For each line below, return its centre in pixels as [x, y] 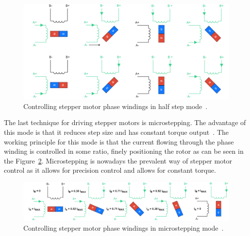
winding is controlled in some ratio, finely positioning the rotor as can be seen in [124, 151]
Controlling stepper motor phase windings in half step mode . [116, 106]
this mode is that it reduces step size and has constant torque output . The [116, 132]
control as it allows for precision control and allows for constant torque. [110, 170]
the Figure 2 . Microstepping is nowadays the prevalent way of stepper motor [118, 160]
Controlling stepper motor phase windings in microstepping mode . [124, 227]
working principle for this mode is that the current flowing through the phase [119, 141]
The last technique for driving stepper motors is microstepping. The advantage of [125, 122]
